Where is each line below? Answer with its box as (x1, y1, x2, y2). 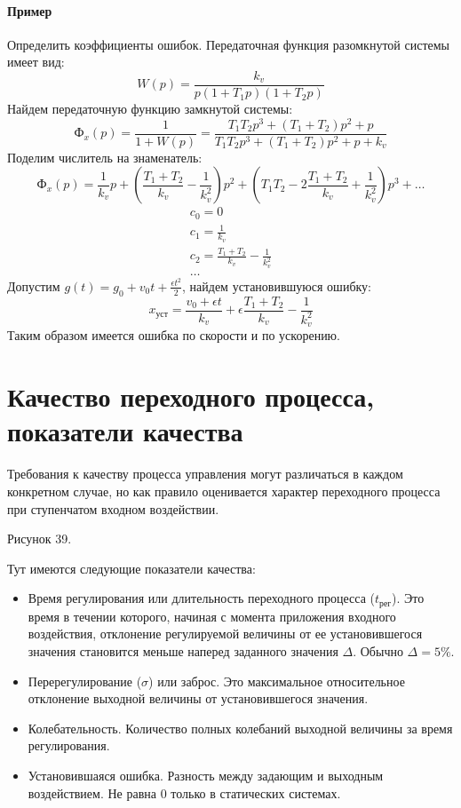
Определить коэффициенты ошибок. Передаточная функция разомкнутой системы (7, 35, 449, 53)
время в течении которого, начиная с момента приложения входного (28, 606, 396, 625)
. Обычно (353, 641, 403, 660)
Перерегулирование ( (28, 671, 142, 690)
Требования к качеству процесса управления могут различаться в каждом (7, 464, 403, 483)
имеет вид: (7, 52, 65, 71)
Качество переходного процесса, (7, 378, 375, 415)
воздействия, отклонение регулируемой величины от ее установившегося (28, 624, 423, 643)
